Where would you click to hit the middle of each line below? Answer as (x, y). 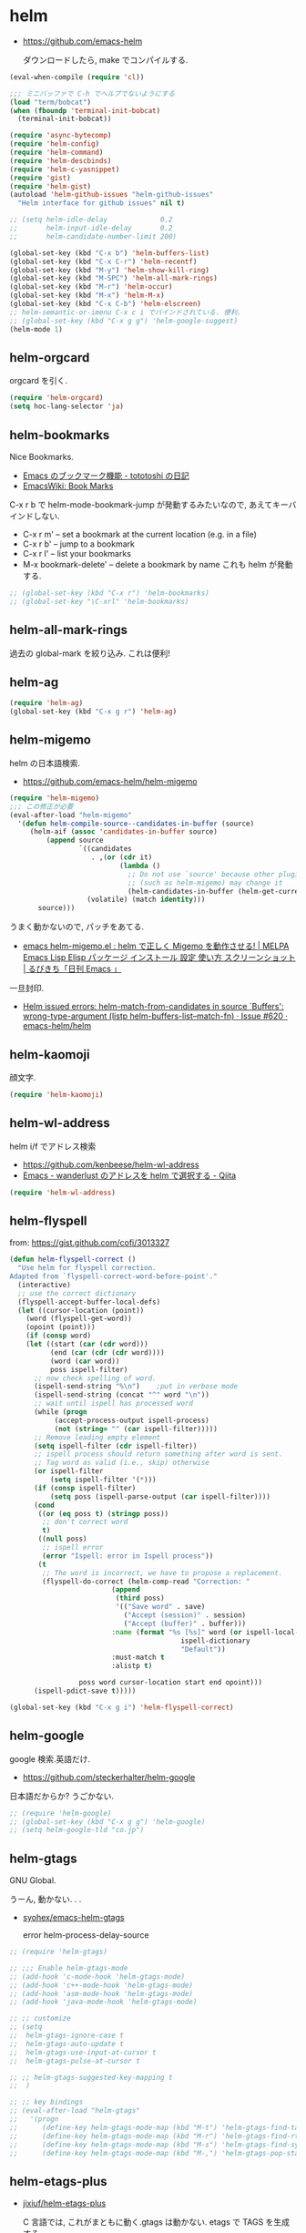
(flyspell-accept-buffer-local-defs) (89, 1302)
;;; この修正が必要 (41, 806)
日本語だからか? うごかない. (62, 1796)
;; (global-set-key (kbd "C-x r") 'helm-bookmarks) (109, 593)
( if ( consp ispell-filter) (85, 1488)
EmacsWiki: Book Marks (68, 486)
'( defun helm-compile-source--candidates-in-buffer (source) (136, 824)
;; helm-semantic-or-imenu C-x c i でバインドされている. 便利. (126, 312)
